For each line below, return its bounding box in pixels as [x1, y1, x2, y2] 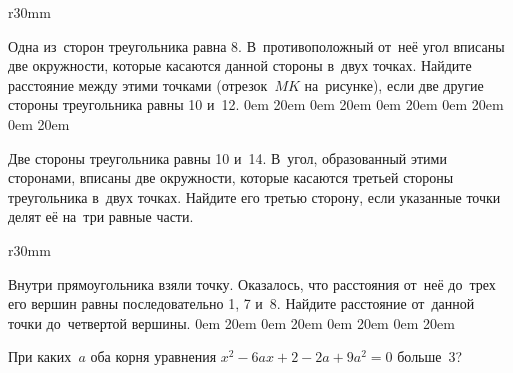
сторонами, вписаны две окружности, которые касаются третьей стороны [8, 167, 454, 188]
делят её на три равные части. [8, 206, 194, 227]
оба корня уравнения [90, 346, 217, 367]
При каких [8, 346, 72, 367]
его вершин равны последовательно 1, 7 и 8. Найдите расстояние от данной [8, 293, 475, 314]
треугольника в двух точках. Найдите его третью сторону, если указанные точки [8, 186, 501, 207]
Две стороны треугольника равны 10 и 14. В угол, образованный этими [8, 147, 447, 168]
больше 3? [397, 346, 463, 367]
